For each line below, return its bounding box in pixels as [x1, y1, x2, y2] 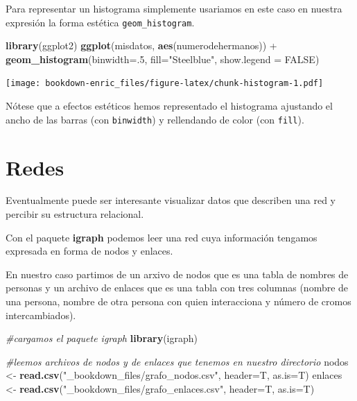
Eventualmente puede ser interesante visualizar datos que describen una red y [6, 193, 336, 207]
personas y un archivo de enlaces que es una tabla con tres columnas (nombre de [6, 280, 349, 295]
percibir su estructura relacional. [6, 207, 144, 221]
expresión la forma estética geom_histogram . [6, 15, 195, 29]
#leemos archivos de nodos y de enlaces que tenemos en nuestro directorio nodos [6, 354, 349, 368]
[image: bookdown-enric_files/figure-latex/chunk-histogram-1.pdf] [6, 78, 324, 89]
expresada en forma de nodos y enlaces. [6, 244, 173, 258]
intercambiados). [6, 307, 76, 322]
